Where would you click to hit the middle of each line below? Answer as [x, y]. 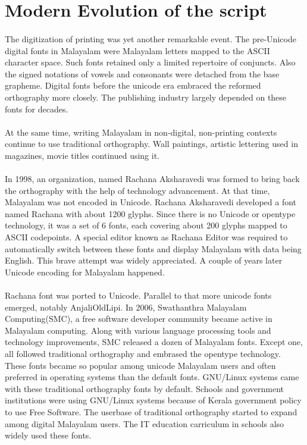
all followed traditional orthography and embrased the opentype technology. [143, 353]
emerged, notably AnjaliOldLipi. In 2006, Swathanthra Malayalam [126, 307]
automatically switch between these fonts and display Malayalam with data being [153, 248]
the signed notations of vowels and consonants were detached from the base [142, 73]
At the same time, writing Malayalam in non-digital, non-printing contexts [141, 132]
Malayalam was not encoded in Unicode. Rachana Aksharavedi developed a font [151, 202]
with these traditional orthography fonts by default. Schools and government [145, 388]
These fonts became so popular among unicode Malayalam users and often [140, 365]
